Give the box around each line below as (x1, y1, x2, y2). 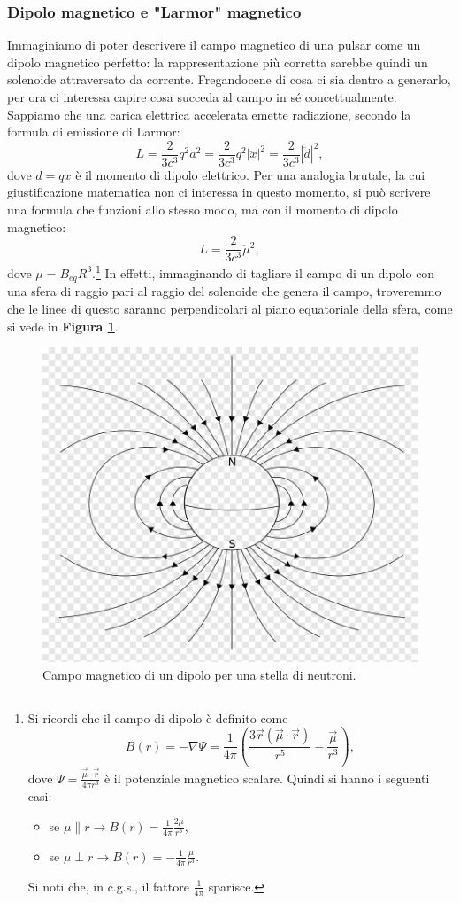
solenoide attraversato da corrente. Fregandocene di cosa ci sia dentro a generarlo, (7, 70, 451, 89)
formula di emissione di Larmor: (7, 122, 180, 141)
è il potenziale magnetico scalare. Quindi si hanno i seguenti (103, 768, 430, 787)
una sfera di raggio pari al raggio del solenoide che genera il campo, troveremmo (7, 282, 441, 300)
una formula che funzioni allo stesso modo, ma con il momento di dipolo (7, 200, 398, 219)
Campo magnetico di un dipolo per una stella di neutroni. (42, 665, 356, 683)
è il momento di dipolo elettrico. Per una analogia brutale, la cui (75, 165, 425, 183)
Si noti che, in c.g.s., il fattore (27, 876, 189, 895)
